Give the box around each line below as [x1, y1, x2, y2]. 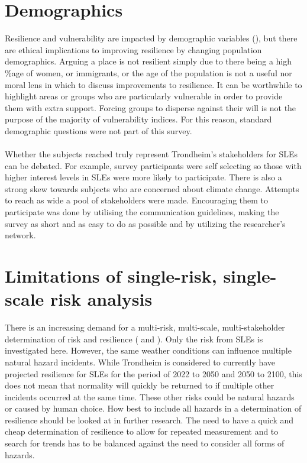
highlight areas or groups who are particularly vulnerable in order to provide [5, 90, 283, 102]
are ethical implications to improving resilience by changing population [5, 43, 262, 56]
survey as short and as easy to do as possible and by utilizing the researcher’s [5, 217, 286, 229]
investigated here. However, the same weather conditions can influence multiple [5, 344, 292, 357]
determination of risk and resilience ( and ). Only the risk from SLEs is [5, 332, 263, 345]
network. [5, 229, 36, 241]
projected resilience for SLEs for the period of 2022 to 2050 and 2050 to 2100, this [5, 367, 302, 380]
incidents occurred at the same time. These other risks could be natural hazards [5, 390, 295, 403]
